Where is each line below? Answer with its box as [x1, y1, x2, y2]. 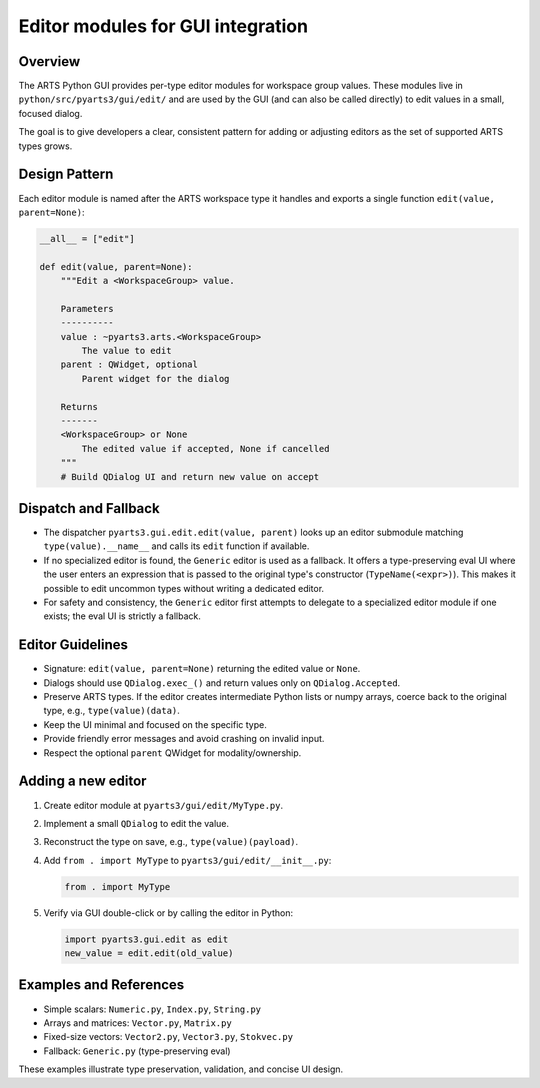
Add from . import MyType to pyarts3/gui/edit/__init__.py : [43, 854, 332, 866]
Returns [60, 401, 99, 412]
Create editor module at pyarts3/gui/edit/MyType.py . [43, 799, 284, 811]
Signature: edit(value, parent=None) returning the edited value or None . [43, 663, 361, 675]
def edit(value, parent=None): [39, 261, 194, 272]
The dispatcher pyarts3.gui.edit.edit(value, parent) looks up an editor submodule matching [43, 526, 464, 539]
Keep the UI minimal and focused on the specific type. [43, 718, 267, 730]
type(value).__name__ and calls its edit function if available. [43, 540, 310, 552]
